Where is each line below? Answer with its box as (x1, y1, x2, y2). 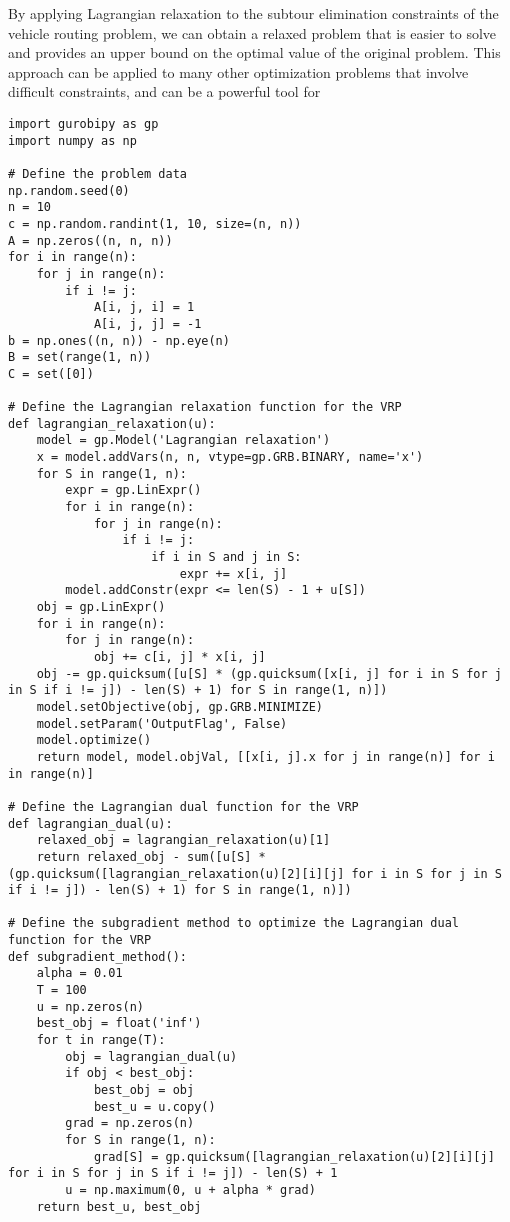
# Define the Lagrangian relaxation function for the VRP (8, 400, 402, 415)
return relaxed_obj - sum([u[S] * (36, 849, 266, 864)
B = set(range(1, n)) (8, 350, 152, 365)
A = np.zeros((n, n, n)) (8, 233, 173, 248)
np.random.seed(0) (8, 183, 130, 198)
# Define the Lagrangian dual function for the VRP (8, 799, 359, 814)
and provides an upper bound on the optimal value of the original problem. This (8, 42, 501, 63)
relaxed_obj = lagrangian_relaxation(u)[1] (36, 833, 331, 848)
